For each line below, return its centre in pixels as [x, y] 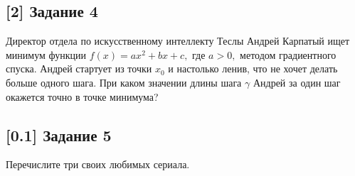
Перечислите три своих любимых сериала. [98, 164]
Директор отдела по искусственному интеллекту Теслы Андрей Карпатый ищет [178, 41]
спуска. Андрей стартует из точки [79, 68]
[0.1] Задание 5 [59, 134]
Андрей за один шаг [297, 82]
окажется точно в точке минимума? [82, 96]
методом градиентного [288, 54]
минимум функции [46, 54]
